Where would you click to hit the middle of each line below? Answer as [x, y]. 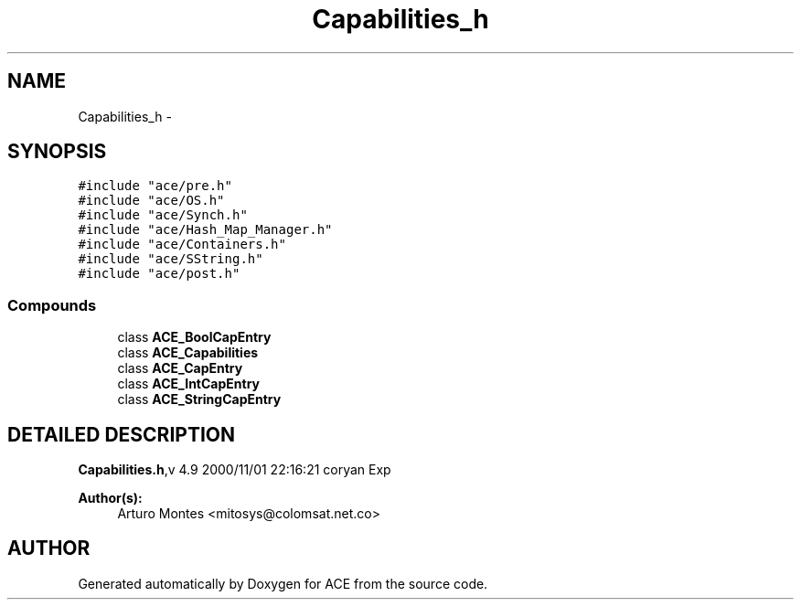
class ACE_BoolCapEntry [194, 337]
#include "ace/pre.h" [155, 186]
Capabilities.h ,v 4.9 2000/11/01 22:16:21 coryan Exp [235, 470]
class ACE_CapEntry [180, 368]
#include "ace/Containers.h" [182, 245]
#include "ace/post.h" [159, 274]
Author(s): [110, 498]
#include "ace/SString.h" [171, 259]
